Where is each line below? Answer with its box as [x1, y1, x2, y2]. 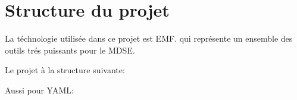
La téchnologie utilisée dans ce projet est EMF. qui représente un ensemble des [5, 32, 293, 45]
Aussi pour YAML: [5, 83, 74, 96]
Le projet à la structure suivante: [5, 64, 125, 76]
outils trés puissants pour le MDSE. [5, 43, 135, 56]
